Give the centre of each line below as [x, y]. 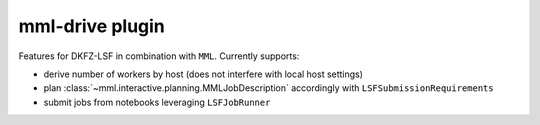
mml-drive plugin [91, 26]
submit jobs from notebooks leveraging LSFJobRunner [157, 102]
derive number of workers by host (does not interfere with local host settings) [203, 74]
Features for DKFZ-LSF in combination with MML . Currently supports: [159, 56]
